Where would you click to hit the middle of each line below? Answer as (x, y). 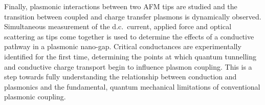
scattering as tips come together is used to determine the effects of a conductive (129, 36)
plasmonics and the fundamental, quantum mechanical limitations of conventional (132, 86)
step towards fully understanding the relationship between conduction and (120, 77)
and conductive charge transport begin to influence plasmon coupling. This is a (128, 66)
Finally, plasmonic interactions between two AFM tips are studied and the (121, 6)
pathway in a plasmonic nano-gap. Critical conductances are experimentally (123, 46)
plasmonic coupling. (35, 97)
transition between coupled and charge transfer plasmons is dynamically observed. (133, 16)
